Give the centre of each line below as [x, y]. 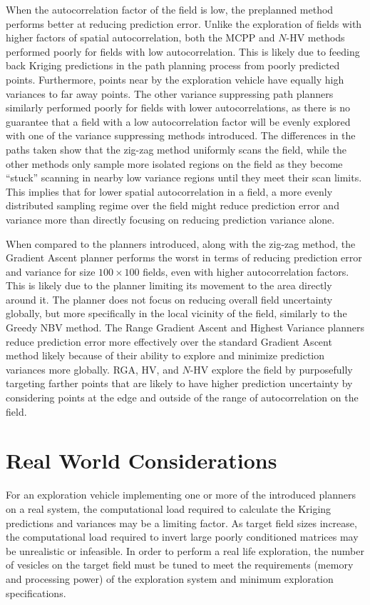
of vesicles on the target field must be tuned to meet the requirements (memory [180, 565]
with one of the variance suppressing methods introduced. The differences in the [181, 135]
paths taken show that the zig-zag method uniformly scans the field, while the [176, 149]
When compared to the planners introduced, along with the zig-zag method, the [181, 243]
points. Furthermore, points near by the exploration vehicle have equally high [175, 79]
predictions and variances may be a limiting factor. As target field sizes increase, [181, 522]
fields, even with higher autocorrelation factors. [246, 271]
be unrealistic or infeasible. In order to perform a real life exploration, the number [185, 550]
